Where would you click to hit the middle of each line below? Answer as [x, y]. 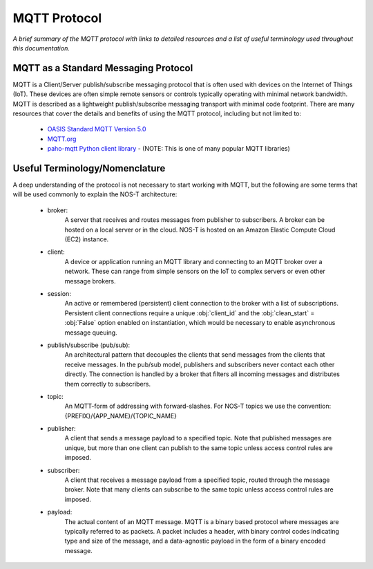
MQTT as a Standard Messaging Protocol [103, 68]
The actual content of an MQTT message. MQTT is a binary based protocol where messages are [202, 521]
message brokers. [90, 281]
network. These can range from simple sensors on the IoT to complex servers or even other [195, 271]
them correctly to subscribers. [108, 384]
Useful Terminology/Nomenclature [89, 168]
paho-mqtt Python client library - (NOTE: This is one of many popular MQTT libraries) [169, 149]
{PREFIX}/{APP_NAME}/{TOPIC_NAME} [121, 416]
